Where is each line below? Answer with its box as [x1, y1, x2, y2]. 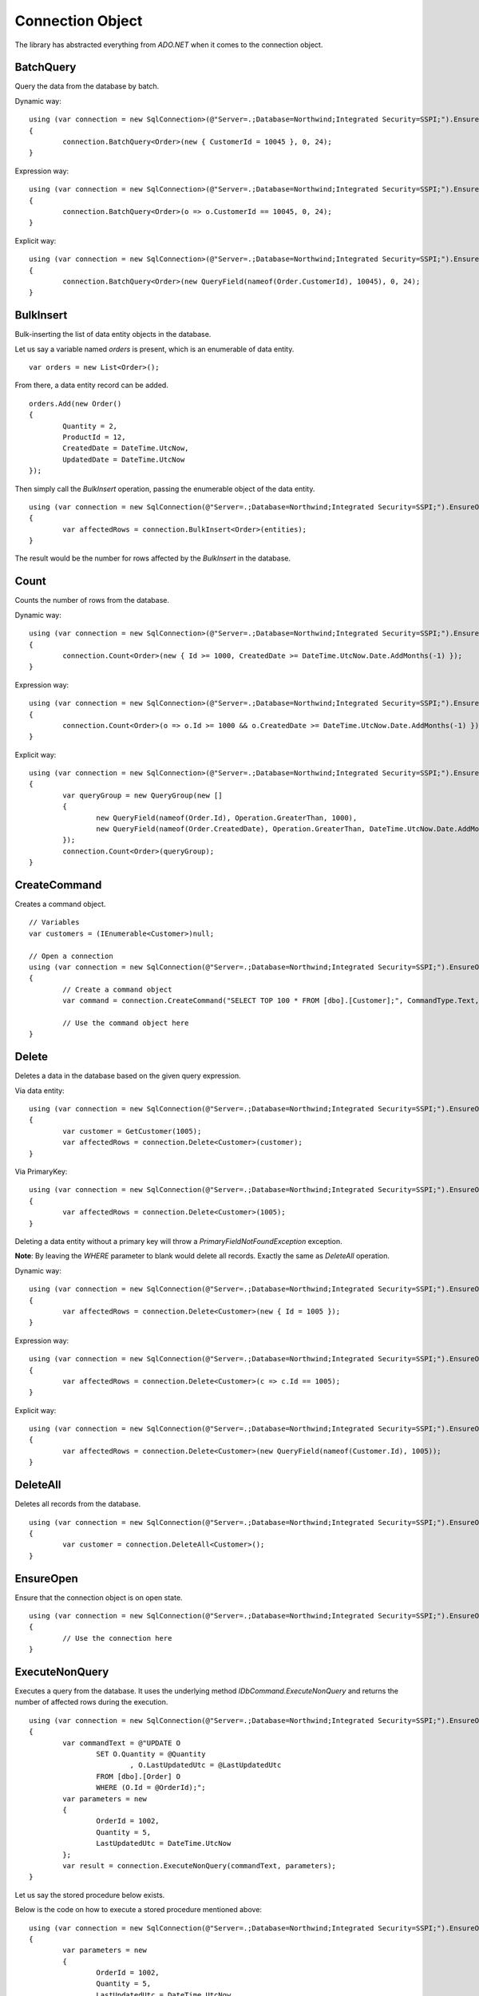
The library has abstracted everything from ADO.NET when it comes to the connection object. [14, 40, 323, 50]
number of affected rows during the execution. [14, 1697, 168, 1707]
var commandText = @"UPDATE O [62, 1738, 181, 1748]
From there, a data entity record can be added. [14, 380, 169, 390]
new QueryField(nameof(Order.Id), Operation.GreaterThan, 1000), [96, 813, 358, 822]
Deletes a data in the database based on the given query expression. [14, 1071, 241, 1081]
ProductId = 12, [62, 432, 126, 442]
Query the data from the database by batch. [14, 81, 160, 91]
